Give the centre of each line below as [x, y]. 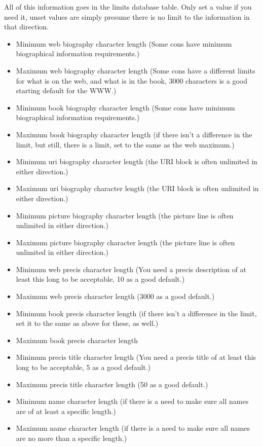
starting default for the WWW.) [66, 90]
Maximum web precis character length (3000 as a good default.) [115, 296]
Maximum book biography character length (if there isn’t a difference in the [134, 134]
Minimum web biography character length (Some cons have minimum [124, 43]
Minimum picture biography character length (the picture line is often [125, 215]
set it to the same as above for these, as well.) [87, 323]
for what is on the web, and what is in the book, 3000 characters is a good [131, 80]
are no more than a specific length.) [71, 438]
